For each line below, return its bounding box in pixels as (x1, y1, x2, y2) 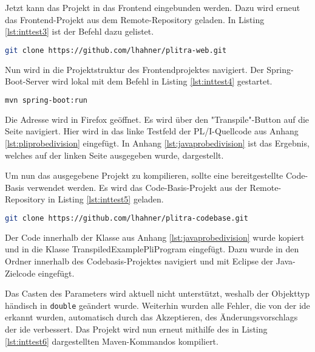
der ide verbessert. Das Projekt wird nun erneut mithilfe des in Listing (5, 322, 268, 335)
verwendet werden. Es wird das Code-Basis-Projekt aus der (27, 181, 247, 193)
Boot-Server (5, 75, 49, 88)
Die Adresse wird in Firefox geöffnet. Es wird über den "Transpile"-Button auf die (5, 112, 310, 125)
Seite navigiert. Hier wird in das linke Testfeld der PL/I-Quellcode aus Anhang (5, 125, 299, 137)
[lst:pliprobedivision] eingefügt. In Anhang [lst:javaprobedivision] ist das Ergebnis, (5, 136, 310, 149)
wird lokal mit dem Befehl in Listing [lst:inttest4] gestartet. (52, 75, 273, 88)
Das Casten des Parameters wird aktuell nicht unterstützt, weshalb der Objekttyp (5, 287, 310, 300)
